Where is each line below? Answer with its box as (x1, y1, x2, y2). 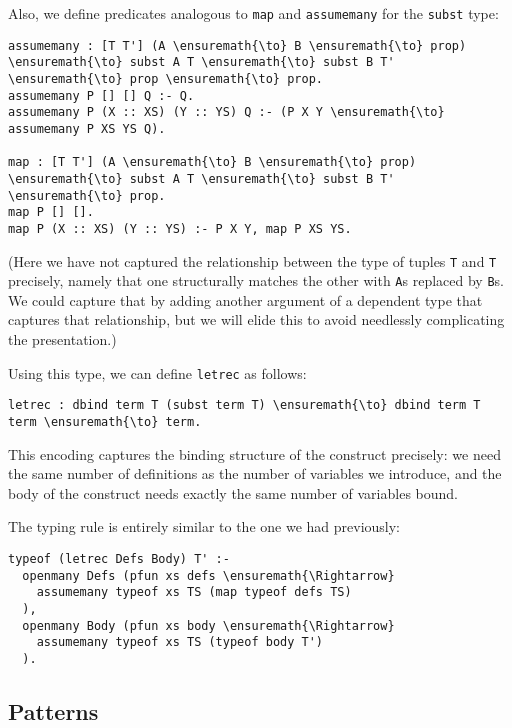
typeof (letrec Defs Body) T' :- (8, 551, 230, 566)
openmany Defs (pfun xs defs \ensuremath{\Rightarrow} (22, 568, 395, 583)
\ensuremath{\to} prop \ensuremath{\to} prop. (8, 71, 323, 86)
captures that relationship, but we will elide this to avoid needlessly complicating (8, 309, 505, 330)
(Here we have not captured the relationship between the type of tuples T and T (8, 250, 497, 271)
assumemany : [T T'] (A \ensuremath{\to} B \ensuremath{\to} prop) (8, 38, 467, 53)
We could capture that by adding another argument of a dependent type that (8, 289, 483, 310)
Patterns (8, 695, 99, 726)
